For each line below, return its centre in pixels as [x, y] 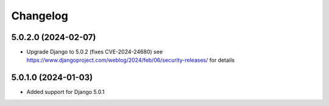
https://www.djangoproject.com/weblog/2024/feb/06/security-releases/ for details [130, 60]
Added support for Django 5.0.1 [65, 92]
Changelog [40, 16]
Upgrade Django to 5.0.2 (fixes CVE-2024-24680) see [95, 52]
